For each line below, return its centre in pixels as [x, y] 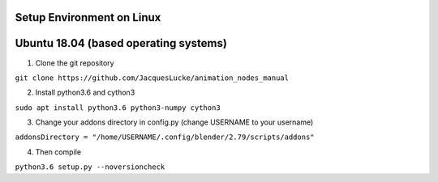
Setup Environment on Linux [88, 17]
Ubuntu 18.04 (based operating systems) [121, 43]
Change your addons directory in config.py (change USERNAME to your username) [174, 122]
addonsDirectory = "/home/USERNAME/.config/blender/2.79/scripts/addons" [165, 137]
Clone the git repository [75, 63]
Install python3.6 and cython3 [85, 92]
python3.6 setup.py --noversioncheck [90, 167]
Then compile [58, 152]
